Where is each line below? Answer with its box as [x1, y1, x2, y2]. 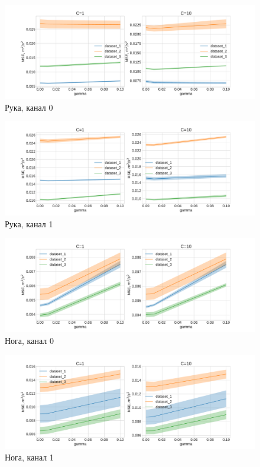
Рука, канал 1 [5, 217, 53, 230]
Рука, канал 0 [5, 101, 53, 113]
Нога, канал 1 [5, 451, 54, 463]
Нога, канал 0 [5, 334, 54, 346]
